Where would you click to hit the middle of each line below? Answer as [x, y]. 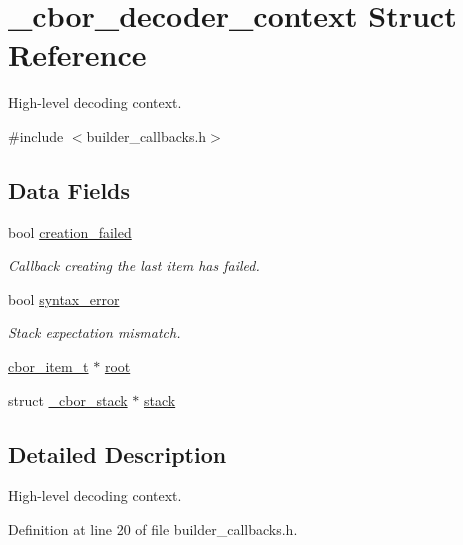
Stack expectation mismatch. [94, 332]
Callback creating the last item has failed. [134, 265]
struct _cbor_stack [68, 399]
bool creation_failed [70, 231]
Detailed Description [117, 453]
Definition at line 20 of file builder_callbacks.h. [153, 529]
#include [36, 135]
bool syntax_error [64, 298]
